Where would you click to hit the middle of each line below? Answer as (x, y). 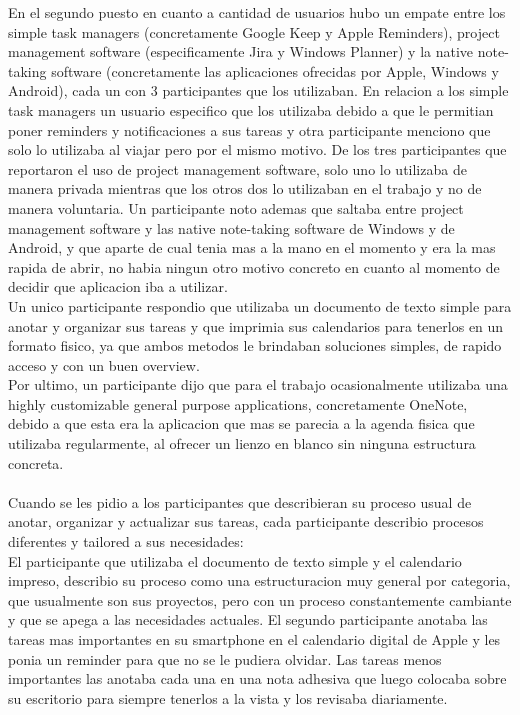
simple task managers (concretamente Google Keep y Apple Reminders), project (254, 31)
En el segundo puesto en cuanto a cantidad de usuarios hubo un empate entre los (257, 12)
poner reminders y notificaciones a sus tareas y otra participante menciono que (249, 129)
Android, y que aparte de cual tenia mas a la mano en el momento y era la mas (252, 247)
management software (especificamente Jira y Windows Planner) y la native (241, 51)
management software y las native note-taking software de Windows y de (231, 227)
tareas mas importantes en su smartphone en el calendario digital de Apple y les (254, 639)
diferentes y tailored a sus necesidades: (126, 541)
